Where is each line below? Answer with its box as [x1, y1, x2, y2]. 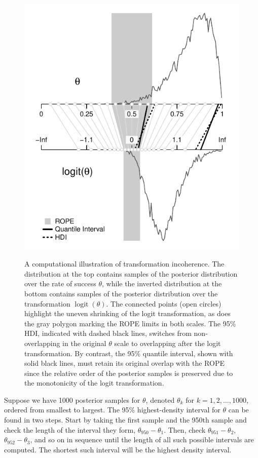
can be [228, 404, 249, 415]
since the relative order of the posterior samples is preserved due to [24, 367, 233, 378]
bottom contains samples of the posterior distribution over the [24, 288, 218, 298]
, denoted [145, 394, 175, 405]
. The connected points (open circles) [106, 298, 222, 309]
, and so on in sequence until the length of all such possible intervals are [30, 434, 254, 445]
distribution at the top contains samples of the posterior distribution [24, 268, 238, 279]
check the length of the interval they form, [4, 424, 136, 435]
